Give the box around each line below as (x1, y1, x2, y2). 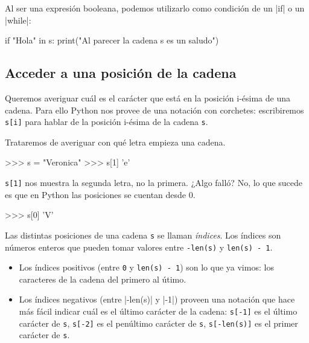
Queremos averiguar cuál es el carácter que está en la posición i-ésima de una (5, 91, 291, 104)
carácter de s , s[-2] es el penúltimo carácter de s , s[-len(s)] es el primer (19, 316, 298, 329)
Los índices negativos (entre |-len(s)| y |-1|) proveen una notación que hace (19, 293, 295, 306)
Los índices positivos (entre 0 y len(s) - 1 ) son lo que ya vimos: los (19, 261, 274, 274)
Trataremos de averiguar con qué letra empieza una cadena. (5, 135, 226, 148)
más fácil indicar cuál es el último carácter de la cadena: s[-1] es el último (19, 305, 298, 318)
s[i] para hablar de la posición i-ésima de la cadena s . (5, 115, 208, 128)
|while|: (5, 13, 31, 26)
